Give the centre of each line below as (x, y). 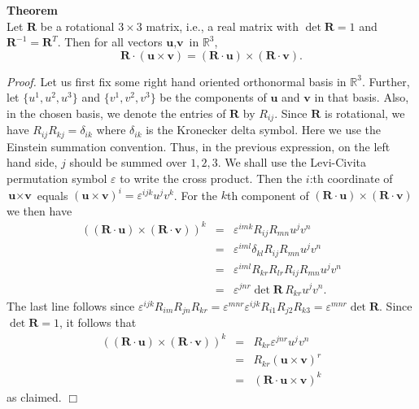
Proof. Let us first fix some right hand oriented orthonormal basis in (177, 81)
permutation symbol (57, 178)
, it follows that (98, 322)
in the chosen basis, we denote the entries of (116, 113)
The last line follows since (71, 306)
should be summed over (128, 162)
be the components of (213, 97)
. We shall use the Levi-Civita (292, 162)
